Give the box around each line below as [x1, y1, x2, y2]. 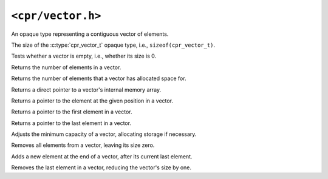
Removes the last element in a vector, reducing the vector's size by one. [11, 164, 191, 171]
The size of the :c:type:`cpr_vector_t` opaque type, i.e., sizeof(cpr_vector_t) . [11, 41, 216, 49]
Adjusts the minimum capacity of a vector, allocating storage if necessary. [11, 130, 197, 138]
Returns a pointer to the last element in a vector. [11, 119, 132, 127]
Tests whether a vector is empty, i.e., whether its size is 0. [11, 52, 157, 60]
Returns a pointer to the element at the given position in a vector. [11, 97, 173, 104]
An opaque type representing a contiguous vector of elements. [11, 30, 169, 38]
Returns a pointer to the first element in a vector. [11, 108, 132, 115]
